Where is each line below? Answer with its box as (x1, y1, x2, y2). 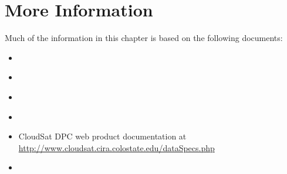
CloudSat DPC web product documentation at (18, 130, 187, 142)
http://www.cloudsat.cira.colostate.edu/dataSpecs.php (18, 141, 215, 153)
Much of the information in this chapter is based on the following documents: (5, 32, 283, 44)
